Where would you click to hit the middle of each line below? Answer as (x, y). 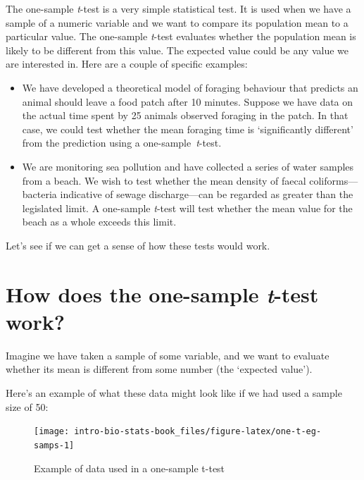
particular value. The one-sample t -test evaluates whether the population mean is (181, 36)
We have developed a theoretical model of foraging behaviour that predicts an (190, 87)
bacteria (39, 194)
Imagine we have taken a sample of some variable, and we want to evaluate (168, 355)
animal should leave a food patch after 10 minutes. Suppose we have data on (188, 101)
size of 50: (27, 406)
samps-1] (54, 445)
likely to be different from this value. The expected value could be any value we (177, 50)
